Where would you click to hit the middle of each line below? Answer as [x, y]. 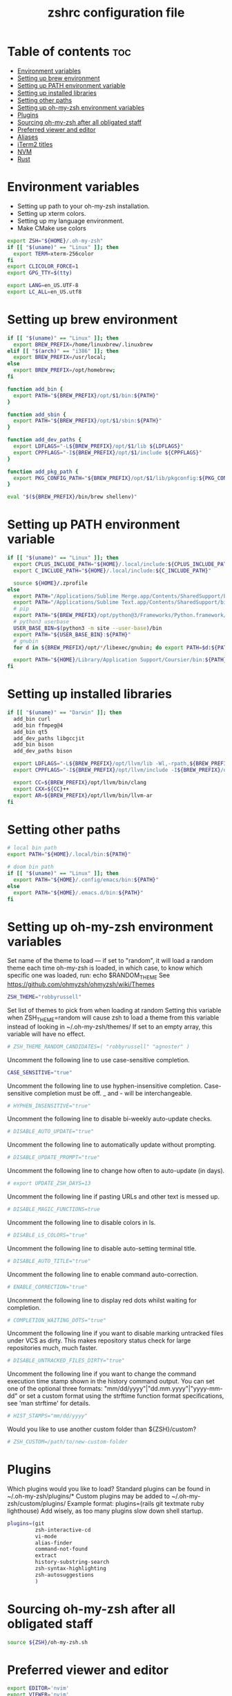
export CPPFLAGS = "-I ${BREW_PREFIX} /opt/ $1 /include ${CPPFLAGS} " [108, 452]
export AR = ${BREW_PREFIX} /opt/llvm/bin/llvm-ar [83, 795]
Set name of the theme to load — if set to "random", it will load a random [110, 961]
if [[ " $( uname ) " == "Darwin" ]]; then [65, 713]
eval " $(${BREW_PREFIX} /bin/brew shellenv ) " [72, 497]
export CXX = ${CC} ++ [41, 789]
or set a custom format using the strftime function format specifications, [122, 1396]
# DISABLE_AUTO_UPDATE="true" [51, 1132]
